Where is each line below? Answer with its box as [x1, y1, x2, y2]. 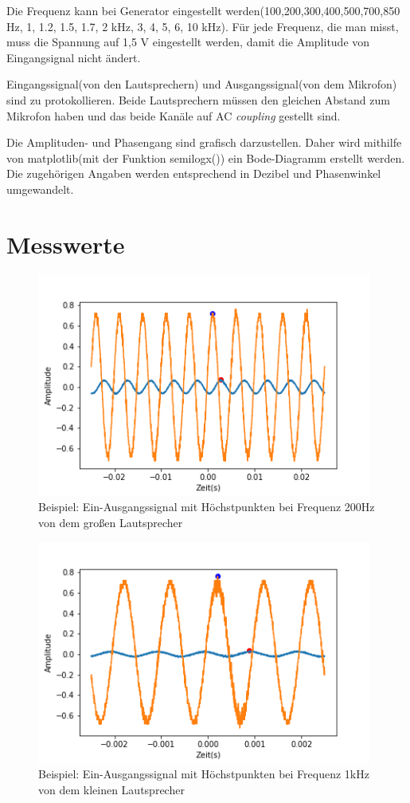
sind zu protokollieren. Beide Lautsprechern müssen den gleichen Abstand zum [6, 91, 390, 108]
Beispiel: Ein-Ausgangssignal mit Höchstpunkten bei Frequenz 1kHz [38, 766, 369, 782]
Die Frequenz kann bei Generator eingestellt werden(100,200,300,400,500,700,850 [6, 2, 400, 18]
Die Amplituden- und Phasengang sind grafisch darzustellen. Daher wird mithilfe [6, 134, 402, 151]
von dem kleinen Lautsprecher [38, 781, 185, 797]
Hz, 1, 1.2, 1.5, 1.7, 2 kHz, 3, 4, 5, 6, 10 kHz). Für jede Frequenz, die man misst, [6, 18, 399, 34]
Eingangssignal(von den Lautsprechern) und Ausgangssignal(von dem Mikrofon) [6, 76, 397, 93]
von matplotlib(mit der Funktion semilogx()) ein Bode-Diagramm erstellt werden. [6, 149, 405, 166]
